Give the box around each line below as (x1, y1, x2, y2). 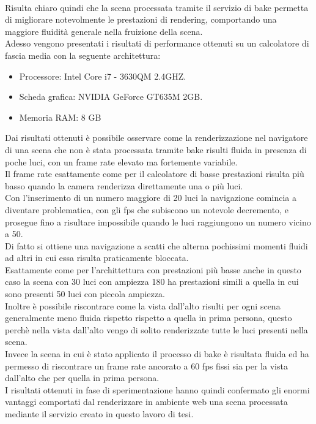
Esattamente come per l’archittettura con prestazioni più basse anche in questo (5, 263, 301, 276)
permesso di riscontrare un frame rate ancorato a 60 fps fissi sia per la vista (5, 359, 288, 372)
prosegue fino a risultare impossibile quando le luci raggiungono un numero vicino (5, 215, 311, 228)
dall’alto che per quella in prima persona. (5, 371, 160, 384)
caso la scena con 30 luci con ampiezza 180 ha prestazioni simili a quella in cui (5, 275, 299, 288)
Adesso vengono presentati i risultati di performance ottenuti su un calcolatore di (5, 37, 309, 50)
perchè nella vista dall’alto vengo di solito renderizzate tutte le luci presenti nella (5, 323, 308, 336)
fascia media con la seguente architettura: (5, 48, 161, 61)
